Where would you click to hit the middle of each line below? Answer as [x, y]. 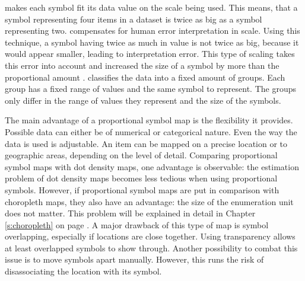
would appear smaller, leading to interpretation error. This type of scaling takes [150, 54]
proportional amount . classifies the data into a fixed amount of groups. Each [145, 77]
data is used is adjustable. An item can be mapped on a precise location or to [146, 143]
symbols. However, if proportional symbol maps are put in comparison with [142, 189]
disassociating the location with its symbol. [83, 271]
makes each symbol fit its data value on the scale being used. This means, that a [151, 7]
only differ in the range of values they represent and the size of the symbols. [143, 100]
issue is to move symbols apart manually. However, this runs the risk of [134, 259]
